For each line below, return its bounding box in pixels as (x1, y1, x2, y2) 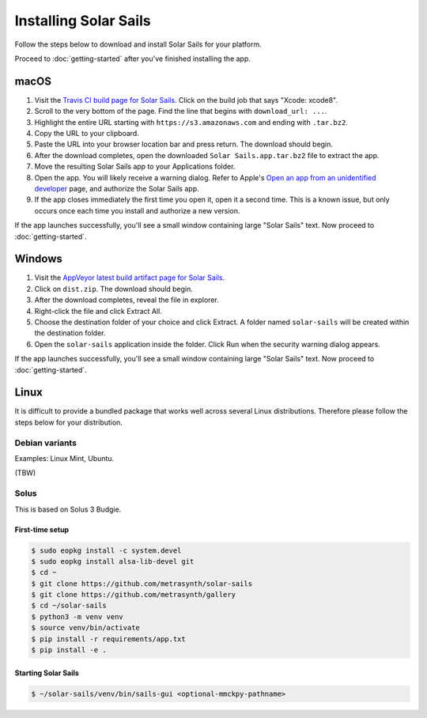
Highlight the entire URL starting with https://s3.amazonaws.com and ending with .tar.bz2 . (34, 117, 348, 127)
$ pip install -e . (31, 645, 107, 655)
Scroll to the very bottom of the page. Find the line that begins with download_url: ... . (34, 107, 327, 116)
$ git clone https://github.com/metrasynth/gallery (31, 590, 236, 599)
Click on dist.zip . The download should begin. (34, 284, 194, 293)
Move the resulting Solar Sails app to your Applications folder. (34, 162, 236, 172)
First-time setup (14, 524, 70, 534)
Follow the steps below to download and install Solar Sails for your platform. (14, 40, 263, 49)
